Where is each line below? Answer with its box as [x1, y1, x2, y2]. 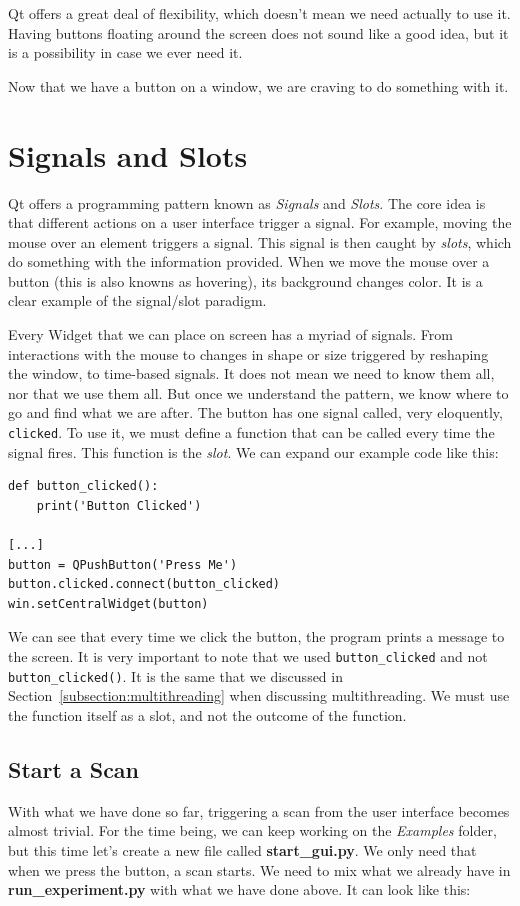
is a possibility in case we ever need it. [8, 42, 243, 63]
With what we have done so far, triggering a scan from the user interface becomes [8, 800, 510, 821]
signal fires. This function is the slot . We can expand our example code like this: [8, 441, 499, 462]
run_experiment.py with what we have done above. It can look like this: [8, 879, 471, 900]
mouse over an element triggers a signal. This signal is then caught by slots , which [8, 231, 512, 252]
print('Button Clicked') [36, 498, 202, 513]
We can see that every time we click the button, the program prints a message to [8, 626, 505, 647]
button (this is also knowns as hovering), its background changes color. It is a [8, 270, 483, 291]
